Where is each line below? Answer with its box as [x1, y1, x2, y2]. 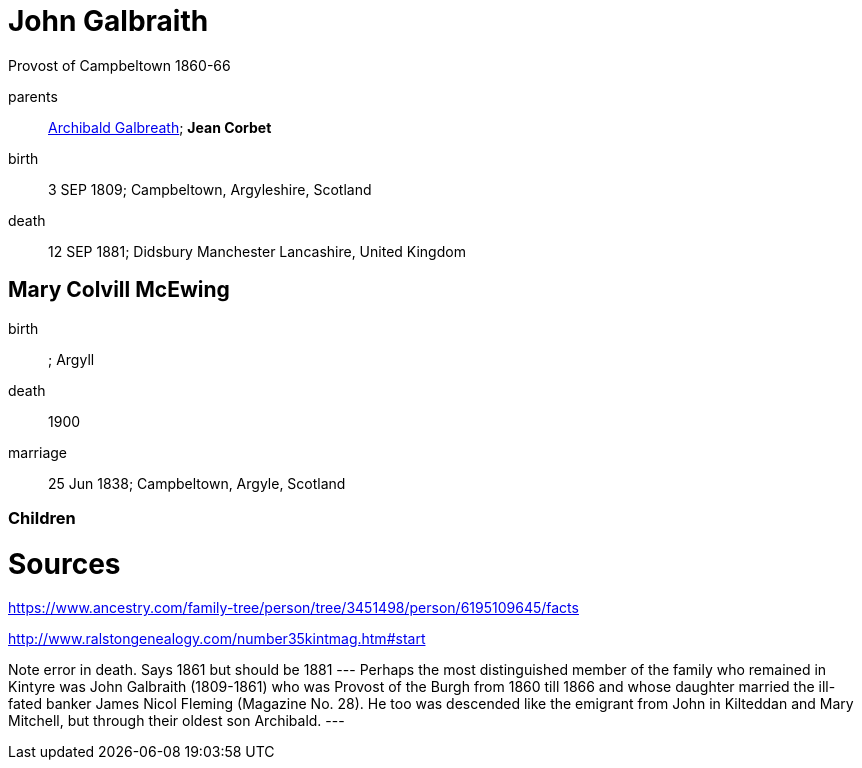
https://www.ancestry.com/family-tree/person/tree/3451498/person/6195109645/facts [8, 599, 579, 617]
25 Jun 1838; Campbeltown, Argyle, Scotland [48, 474, 346, 492]
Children [8, 507, 76, 528]
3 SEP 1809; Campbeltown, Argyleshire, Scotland [48, 180, 372, 198]
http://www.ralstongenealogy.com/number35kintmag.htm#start [8, 630, 426, 648]
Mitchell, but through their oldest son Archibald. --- [8, 712, 345, 730]
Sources [8, 546, 121, 581]
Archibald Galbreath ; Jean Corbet [48, 118, 272, 136]
